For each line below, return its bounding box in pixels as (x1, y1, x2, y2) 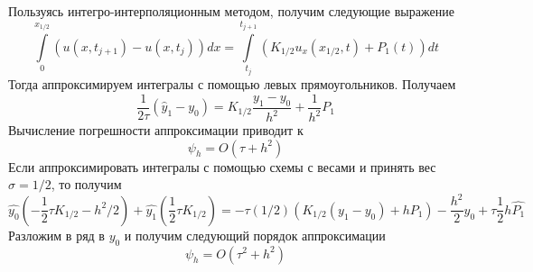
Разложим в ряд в (8, 225, 105, 244)
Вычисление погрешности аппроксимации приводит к (8, 121, 304, 139)
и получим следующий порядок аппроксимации (124, 225, 386, 244)
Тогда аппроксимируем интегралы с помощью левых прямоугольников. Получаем (8, 75, 456, 93)
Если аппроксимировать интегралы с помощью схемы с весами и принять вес (8, 157, 436, 176)
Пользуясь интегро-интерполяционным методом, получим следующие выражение (8, 2, 454, 20)
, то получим (51, 175, 122, 194)
